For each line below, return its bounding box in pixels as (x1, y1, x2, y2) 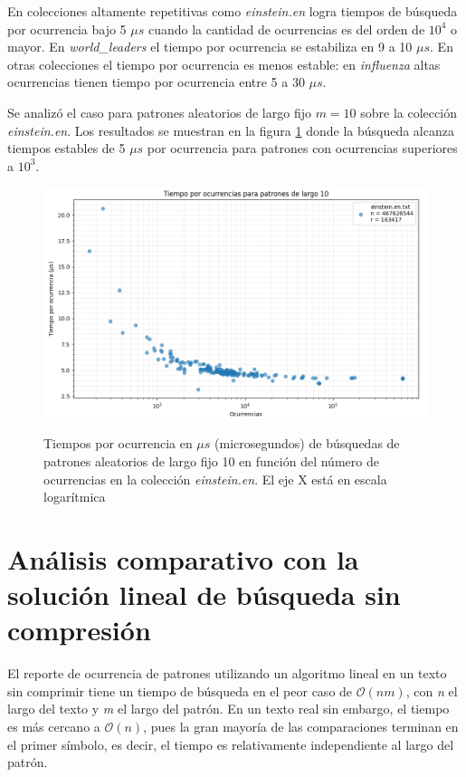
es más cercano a (7, 716, 100, 735)
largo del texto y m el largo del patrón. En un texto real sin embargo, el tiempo (7, 699, 450, 718)
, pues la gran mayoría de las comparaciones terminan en (143, 716, 459, 735)
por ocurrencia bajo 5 (7, 19, 127, 38)
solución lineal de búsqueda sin (7, 576, 401, 613)
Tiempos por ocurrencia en (43, 434, 193, 453)
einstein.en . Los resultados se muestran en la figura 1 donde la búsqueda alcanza (7, 120, 454, 139)
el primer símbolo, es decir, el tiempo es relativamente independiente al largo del (7, 734, 454, 753)
